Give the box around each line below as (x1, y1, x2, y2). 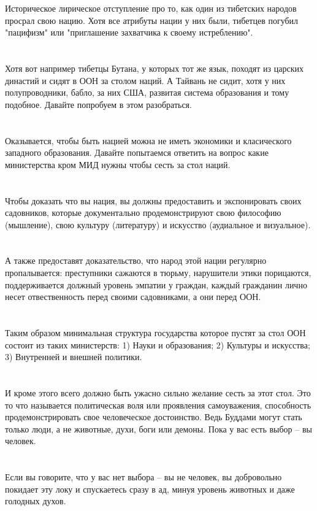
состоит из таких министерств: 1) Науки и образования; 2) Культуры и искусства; (5, 338, 310, 351)
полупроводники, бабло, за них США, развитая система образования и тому (5, 86, 289, 99)
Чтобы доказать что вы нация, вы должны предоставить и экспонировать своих (5, 194, 302, 207)
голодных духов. (5, 494, 66, 507)
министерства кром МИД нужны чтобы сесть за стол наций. (5, 158, 231, 171)
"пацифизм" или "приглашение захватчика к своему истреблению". (5, 26, 253, 39)
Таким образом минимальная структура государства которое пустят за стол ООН (5, 326, 306, 339)
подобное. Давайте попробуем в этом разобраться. (5, 98, 192, 110)
